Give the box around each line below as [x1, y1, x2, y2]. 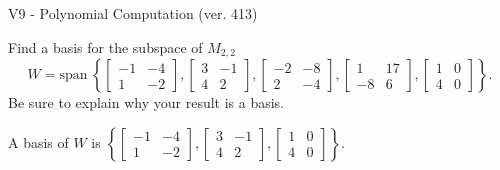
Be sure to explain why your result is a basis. [8, 92, 285, 113]
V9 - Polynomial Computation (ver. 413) [8, 3, 258, 23]
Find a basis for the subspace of [8, 36, 203, 57]
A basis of [8, 131, 69, 152]
